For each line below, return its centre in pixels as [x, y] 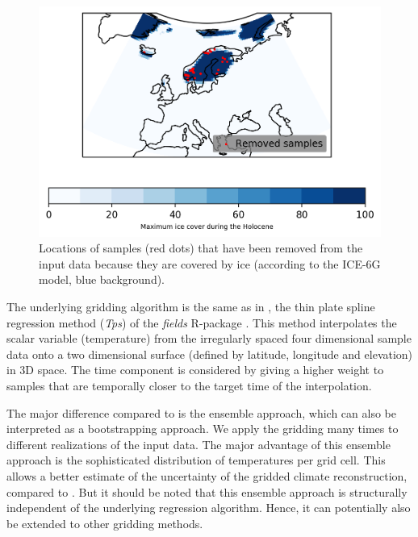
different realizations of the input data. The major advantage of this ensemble [199, 444]
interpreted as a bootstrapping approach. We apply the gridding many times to [203, 429]
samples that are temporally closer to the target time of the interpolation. [189, 385]
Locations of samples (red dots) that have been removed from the [201, 248]
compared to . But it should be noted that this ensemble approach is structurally [207, 491]
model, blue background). [102, 279]
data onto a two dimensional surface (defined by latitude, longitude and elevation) [210, 354]
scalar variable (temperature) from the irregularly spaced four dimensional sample [209, 338]
